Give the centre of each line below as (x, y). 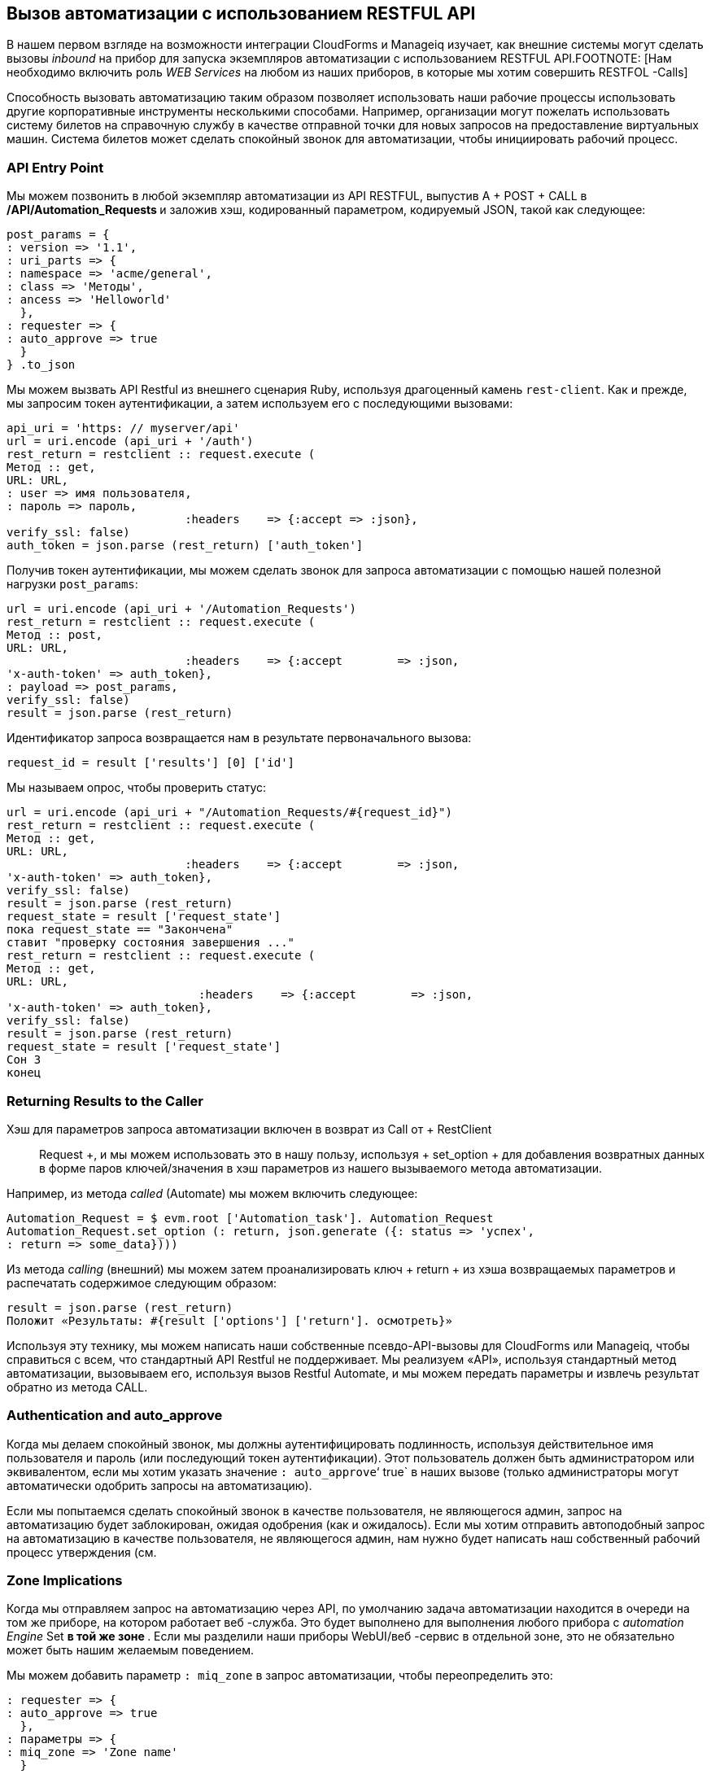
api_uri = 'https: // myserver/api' (123, 428)
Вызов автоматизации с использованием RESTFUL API (241, 13)
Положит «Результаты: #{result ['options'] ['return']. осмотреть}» (229, 1320)
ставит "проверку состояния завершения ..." (151, 943)
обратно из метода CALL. (77, 1387)
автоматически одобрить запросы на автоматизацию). (159, 1485)
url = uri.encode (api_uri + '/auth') (130, 441)
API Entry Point (55, 167)
